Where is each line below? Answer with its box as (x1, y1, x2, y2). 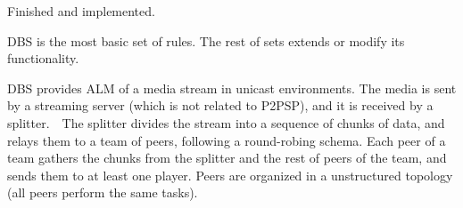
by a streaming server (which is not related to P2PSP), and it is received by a (7, 96, 434, 115)
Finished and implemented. (7, 2, 155, 20)
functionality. (7, 49, 79, 68)
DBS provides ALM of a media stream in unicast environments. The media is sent (7, 78, 457, 97)
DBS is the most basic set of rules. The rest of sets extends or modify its (7, 31, 405, 50)
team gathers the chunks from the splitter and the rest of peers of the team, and (7, 148, 447, 167)
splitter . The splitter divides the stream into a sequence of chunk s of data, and (7, 113, 445, 132)
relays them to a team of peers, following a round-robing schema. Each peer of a (7, 131, 446, 149)
